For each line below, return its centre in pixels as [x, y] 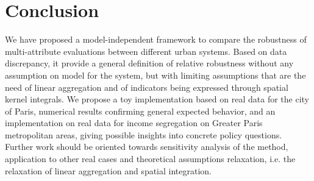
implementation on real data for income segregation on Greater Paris [134, 123]
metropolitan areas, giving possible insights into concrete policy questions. [144, 134]
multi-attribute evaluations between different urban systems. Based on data [146, 51]
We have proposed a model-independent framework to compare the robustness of [156, 39]
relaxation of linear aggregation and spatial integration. [109, 170]
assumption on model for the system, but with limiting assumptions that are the [155, 75]
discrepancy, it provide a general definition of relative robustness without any [149, 63]
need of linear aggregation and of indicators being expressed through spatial [147, 87]
